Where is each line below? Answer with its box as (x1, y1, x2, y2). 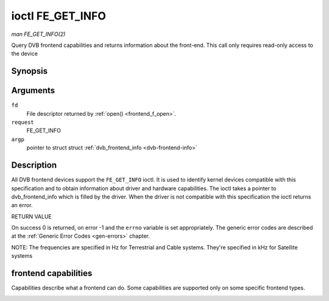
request (11, 119, 35, 126)
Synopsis (11, 66, 48, 76)
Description (11, 160, 57, 171)
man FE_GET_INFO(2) (11, 30, 66, 38)
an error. (11, 202, 33, 209)
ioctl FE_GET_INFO (11, 9, 107, 23)
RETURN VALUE (11, 213, 52, 220)
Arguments (11, 85, 55, 96)
